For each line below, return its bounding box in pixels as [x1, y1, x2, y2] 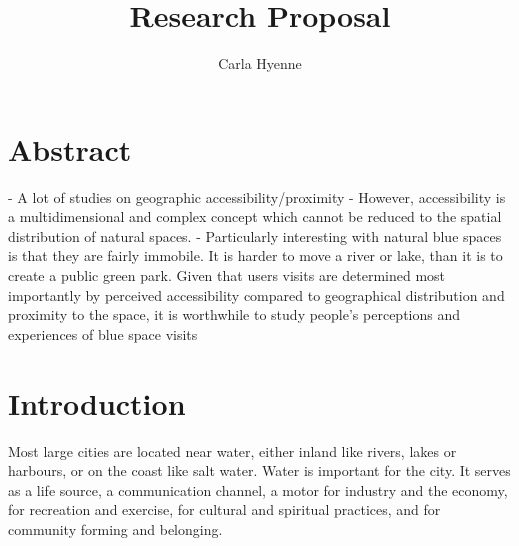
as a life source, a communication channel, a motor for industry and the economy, [8, 479, 508, 500]
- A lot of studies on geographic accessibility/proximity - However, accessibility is [8, 186, 506, 207]
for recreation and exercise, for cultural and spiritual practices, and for [8, 499, 441, 520]
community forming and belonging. [8, 518, 223, 539]
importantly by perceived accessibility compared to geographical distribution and [8, 284, 505, 305]
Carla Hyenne [218, 53, 302, 74]
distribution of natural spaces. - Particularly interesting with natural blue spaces [8, 225, 502, 246]
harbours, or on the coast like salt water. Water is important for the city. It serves [8, 460, 511, 481]
